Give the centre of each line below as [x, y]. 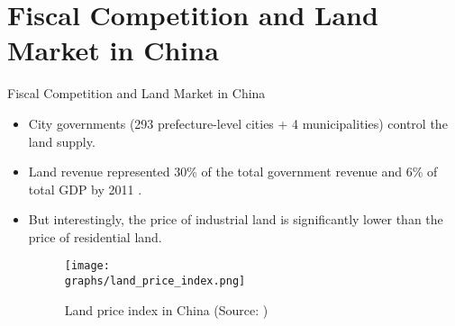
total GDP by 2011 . [85, 189]
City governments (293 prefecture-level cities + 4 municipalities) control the [238, 123]
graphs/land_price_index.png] [155, 281]
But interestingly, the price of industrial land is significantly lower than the [236, 219]
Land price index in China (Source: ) [166, 309]
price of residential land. [95, 236]
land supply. [62, 141]
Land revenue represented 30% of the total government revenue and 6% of [233, 172]
